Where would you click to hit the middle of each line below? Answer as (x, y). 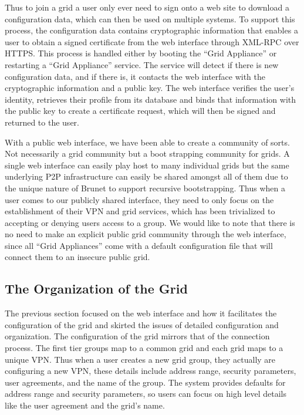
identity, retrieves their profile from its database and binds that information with (151, 99)
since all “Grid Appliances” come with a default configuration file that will (139, 245)
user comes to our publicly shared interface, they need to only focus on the (139, 199)
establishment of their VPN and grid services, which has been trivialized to (140, 211)
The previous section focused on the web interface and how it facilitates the (141, 313)
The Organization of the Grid (96, 289)
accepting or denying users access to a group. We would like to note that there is (150, 222)
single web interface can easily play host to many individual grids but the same (147, 165)
